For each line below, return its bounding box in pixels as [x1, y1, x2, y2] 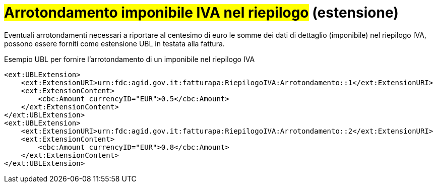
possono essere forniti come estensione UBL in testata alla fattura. [4, 39, 225, 48]
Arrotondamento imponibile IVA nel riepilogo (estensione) [4, 4, 399, 21]
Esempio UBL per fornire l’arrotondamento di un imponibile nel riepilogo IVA [4, 54, 255, 64]
